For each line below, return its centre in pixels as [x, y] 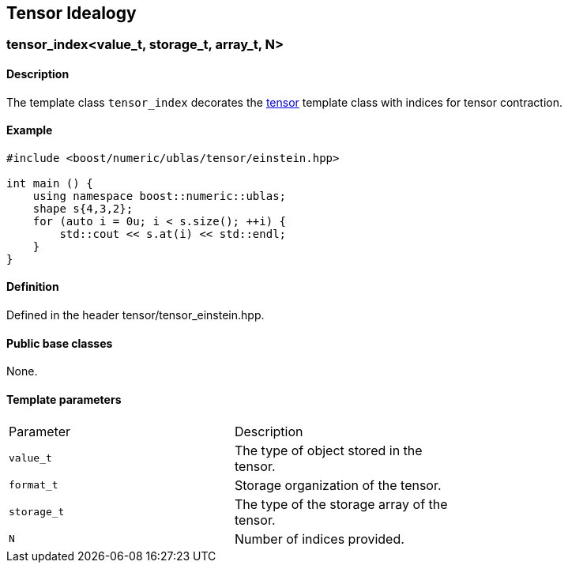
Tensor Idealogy [71, 13]
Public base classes [60, 343]
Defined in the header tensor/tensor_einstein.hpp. [135, 315]
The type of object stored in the [328, 450]
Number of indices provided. [319, 539]
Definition [33, 287]
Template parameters [64, 399]
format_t [34, 485]
